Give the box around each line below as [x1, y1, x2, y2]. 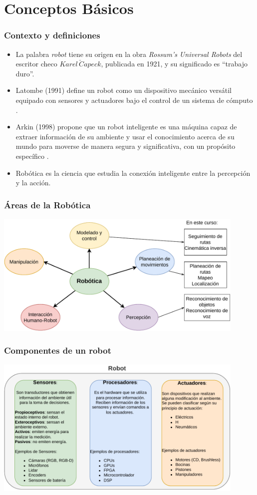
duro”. [15, 68, 34, 78]
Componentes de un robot [4, 344, 112, 357]
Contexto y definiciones [4, 29, 100, 41]
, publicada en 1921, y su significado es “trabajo [101, 58, 248, 69]
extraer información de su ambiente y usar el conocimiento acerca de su [15, 131, 235, 141]
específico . [15, 150, 49, 161]
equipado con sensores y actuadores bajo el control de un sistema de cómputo [15, 94, 253, 105]
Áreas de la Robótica [4, 198, 91, 211]
